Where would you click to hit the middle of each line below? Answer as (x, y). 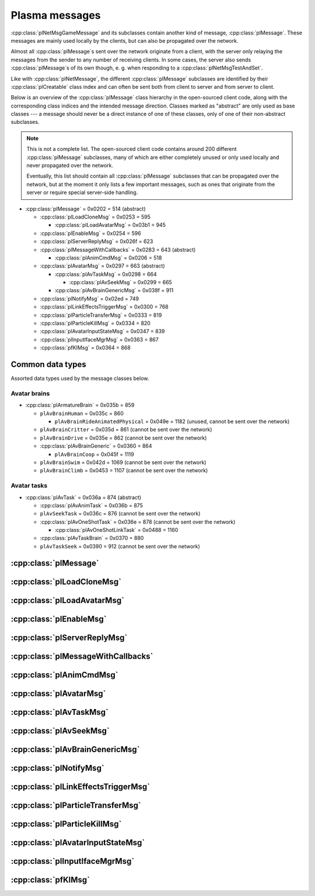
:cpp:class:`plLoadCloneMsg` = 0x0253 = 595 (95, 217)
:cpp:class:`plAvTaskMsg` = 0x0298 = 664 (106, 274)
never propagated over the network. (70, 165)
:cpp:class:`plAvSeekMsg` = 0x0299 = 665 (120, 282)
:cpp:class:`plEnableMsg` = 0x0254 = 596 (90, 233)
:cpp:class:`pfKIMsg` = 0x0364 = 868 (85, 348)
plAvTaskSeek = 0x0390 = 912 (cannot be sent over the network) (120, 546)
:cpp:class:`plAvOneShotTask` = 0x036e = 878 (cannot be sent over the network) (138, 522)
